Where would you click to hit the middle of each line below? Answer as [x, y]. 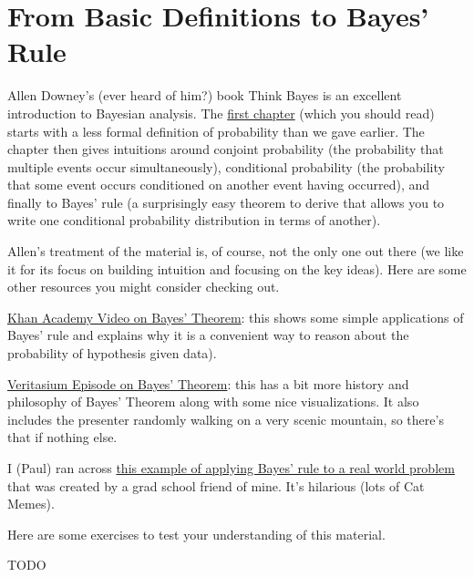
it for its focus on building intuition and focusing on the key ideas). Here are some [237, 268]
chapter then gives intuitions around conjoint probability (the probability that [226, 149]
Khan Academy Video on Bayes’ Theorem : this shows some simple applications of [236, 317]
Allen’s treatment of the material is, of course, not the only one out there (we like [236, 251]
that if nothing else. [62, 437]
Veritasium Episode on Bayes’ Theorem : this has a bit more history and [208, 383]
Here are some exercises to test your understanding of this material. [196, 534]
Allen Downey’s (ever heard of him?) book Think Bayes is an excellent [205, 95]
